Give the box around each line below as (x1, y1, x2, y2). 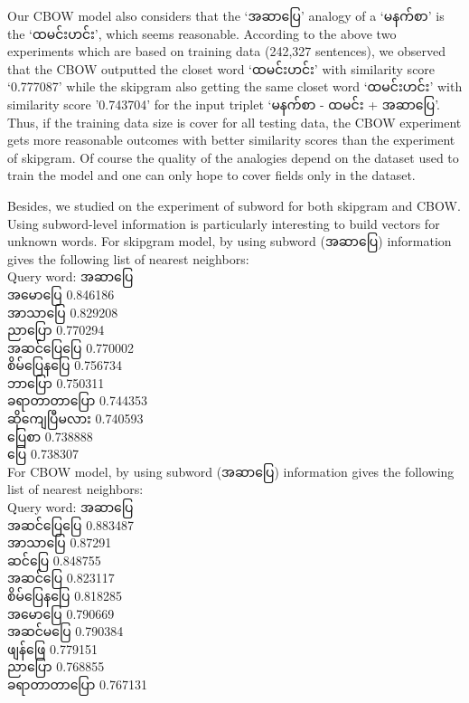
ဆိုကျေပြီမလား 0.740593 (7, 409, 144, 428)
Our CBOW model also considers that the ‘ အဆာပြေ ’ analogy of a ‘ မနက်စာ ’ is (7, 6, 445, 24)
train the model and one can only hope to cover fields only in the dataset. (7, 166, 416, 185)
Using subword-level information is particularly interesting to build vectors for (7, 214, 440, 233)
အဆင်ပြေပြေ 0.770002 (7, 337, 135, 356)
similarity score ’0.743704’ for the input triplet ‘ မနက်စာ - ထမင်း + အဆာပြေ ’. (7, 94, 441, 113)
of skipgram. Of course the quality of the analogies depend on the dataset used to (7, 147, 459, 166)
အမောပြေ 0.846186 (7, 284, 115, 303)
